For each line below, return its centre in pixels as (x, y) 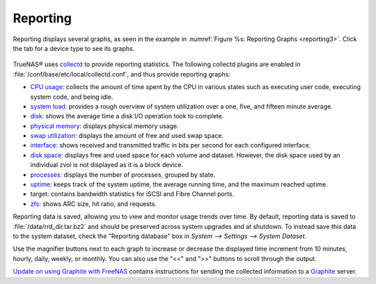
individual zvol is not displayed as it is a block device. (107, 165)
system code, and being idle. (72, 97)
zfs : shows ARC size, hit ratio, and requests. (93, 204)
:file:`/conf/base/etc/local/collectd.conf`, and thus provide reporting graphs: (122, 74)
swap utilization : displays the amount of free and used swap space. (127, 136)
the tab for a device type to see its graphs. (74, 48)
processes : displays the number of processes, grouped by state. (123, 175)
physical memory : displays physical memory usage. (104, 126)
